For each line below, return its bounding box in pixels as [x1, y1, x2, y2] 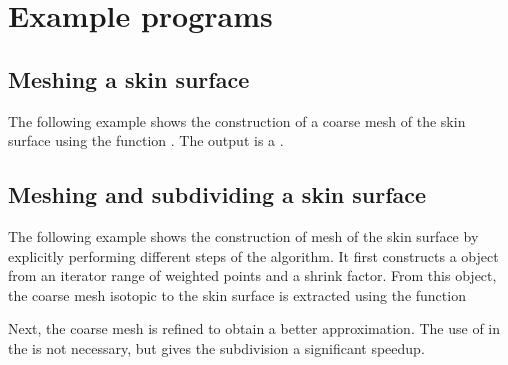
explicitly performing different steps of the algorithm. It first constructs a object [8, 245, 499, 266]
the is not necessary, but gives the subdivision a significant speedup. [8, 337, 425, 358]
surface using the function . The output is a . [8, 130, 284, 151]
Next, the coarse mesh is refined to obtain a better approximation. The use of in [8, 318, 501, 339]
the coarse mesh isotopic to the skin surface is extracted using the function [8, 284, 466, 305]
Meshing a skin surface [8, 63, 250, 94]
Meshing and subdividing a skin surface [8, 179, 427, 210]
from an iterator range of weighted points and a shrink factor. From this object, [8, 265, 497, 286]
